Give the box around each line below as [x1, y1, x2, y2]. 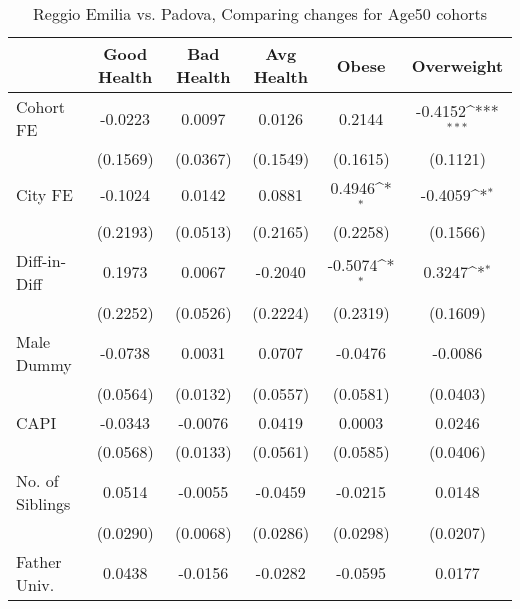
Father [16, 549, 62, 573]
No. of [16, 468, 59, 492]
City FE [16, 183, 73, 207]
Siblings [16, 491, 71, 515]
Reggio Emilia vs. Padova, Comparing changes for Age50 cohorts [33, 2, 487, 25]
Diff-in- [16, 248, 67, 272]
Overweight [411, 53, 504, 77]
